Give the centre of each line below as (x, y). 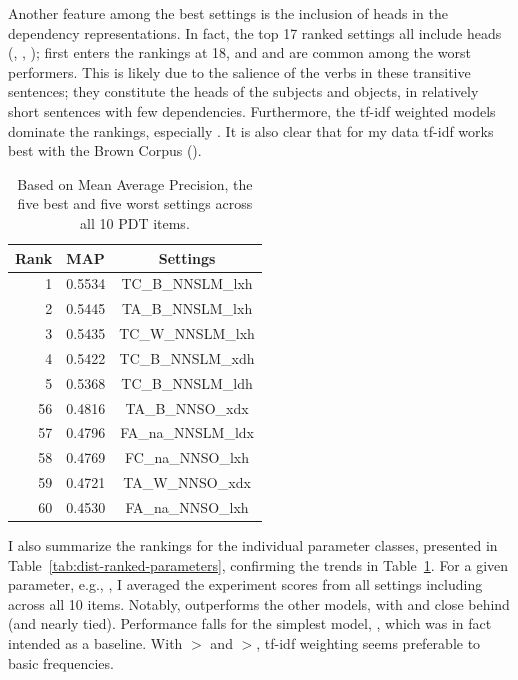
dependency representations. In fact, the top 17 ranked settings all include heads (255, 32)
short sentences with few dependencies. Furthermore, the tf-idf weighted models (252, 110)
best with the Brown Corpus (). (105, 150)
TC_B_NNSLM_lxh (187, 283)
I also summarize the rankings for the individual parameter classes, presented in (253, 545)
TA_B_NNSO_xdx (187, 407)
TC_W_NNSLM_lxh (187, 333)
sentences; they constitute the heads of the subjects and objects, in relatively (243, 91)
